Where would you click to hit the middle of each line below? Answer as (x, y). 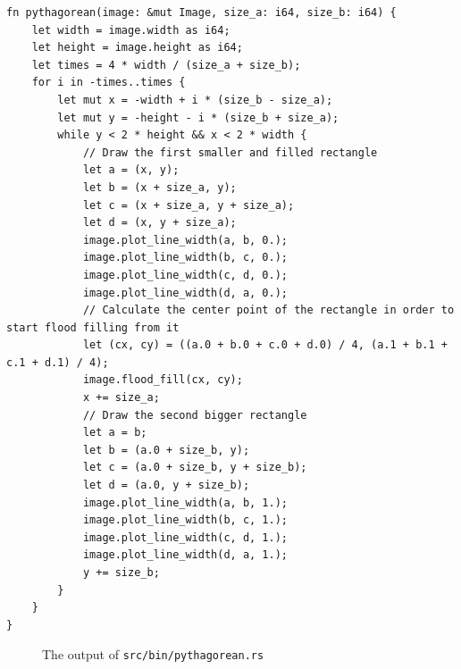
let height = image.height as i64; (137, 48)
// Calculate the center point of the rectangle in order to (268, 310)
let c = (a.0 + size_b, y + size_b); (195, 468)
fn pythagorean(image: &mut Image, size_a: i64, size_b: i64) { (201, 13)
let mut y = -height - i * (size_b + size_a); (198, 117)
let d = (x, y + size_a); (159, 223)
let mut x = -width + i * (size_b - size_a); (195, 100)
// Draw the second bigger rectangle (195, 415)
